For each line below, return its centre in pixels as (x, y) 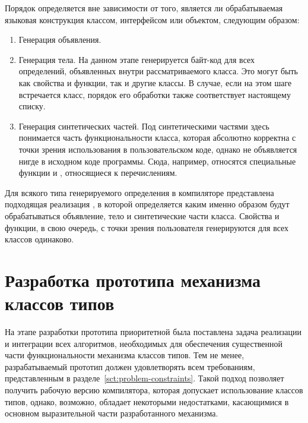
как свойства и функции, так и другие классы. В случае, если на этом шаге (155, 82)
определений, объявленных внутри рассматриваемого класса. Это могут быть (158, 71)
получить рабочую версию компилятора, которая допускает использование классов (154, 389)
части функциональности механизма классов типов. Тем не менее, (125, 355)
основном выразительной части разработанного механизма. (112, 413)
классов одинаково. (39, 239)
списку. (32, 106)
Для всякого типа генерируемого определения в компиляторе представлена (139, 192)
